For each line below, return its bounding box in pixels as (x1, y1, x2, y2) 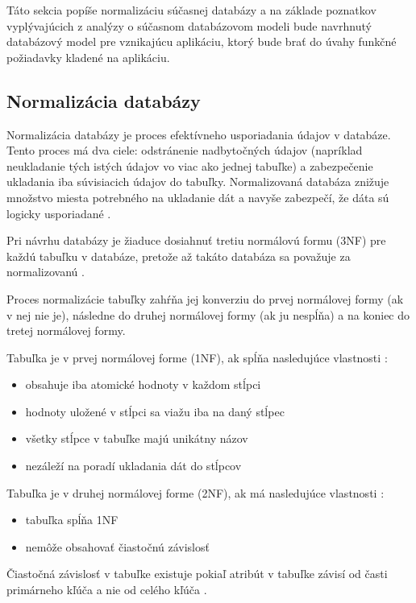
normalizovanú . (6, 263, 85, 280)
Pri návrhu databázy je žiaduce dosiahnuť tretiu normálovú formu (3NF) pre (6, 232, 386, 249)
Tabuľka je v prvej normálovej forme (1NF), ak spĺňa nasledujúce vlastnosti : (6, 349, 388, 366)
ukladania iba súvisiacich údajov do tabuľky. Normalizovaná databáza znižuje (6, 173, 389, 190)
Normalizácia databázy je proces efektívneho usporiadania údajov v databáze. (6, 126, 391, 142)
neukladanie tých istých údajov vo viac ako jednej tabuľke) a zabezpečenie (6, 157, 373, 174)
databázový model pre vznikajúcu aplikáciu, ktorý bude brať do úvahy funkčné (6, 33, 397, 50)
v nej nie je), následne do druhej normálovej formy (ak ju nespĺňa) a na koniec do (6, 306, 410, 323)
